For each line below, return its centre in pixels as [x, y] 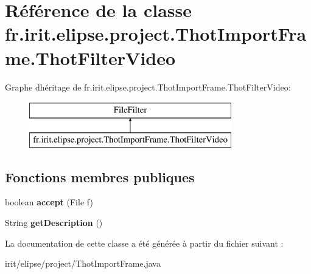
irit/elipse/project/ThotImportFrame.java [83, 263]
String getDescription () [54, 223]
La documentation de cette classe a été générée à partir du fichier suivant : [144, 243]
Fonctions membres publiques [100, 176]
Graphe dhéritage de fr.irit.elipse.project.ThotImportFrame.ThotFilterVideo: [148, 87]
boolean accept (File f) [49, 202]
